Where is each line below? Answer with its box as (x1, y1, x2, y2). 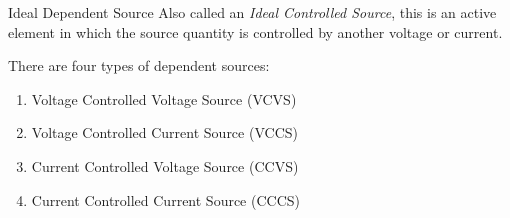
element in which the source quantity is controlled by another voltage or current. (8, 21, 503, 42)
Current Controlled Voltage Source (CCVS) (31, 155, 299, 176)
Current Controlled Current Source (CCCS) (31, 189, 300, 210)
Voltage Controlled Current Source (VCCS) (31, 122, 298, 143)
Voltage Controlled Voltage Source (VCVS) (31, 88, 297, 109)
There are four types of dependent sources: (8, 55, 270, 76)
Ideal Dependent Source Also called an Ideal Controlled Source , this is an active (8, 2, 497, 22)
